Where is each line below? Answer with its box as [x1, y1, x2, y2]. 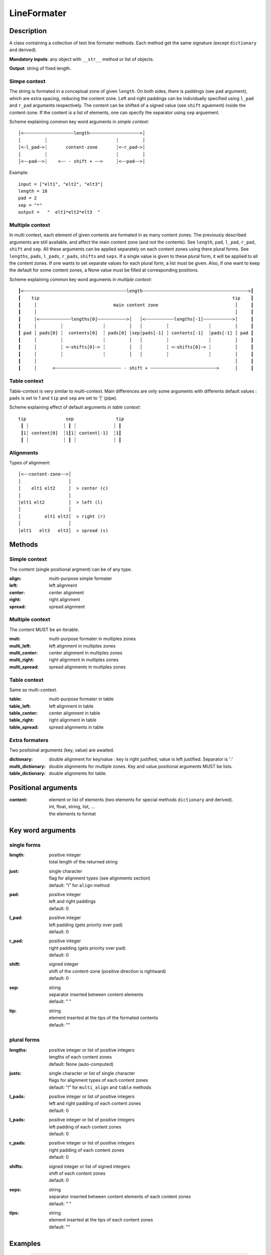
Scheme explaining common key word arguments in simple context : [9, 118, 149, 124]
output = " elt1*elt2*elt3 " [18, 209, 100, 215]
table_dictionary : [9, 771, 46, 777]
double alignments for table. [49, 771, 107, 777]
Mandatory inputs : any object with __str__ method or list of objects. [9, 56, 154, 62]
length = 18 [18, 188, 48, 194]
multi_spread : [9, 664, 39, 670]
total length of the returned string [49, 859, 118, 865]
